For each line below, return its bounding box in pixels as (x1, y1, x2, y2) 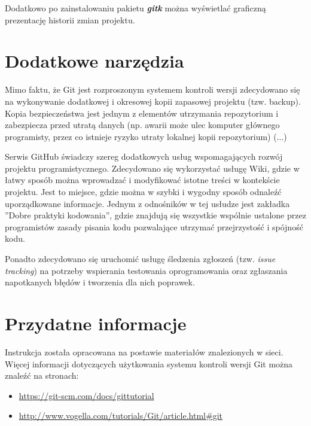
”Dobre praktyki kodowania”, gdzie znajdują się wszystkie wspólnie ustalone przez (5, 209, 306, 221)
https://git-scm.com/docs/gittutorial (19, 389, 154, 401)
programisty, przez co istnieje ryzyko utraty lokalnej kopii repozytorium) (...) (5, 130, 287, 142)
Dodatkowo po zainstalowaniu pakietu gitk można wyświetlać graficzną (5, 2, 266, 14)
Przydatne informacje (5, 311, 187, 335)
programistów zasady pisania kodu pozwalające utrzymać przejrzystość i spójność (5, 220, 303, 233)
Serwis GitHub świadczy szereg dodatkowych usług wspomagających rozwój (5, 150, 283, 163)
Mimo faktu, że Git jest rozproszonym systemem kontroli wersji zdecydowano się (5, 83, 300, 96)
